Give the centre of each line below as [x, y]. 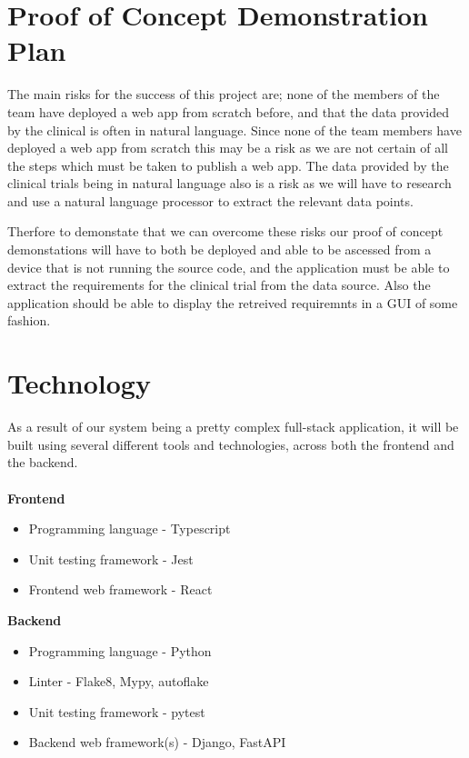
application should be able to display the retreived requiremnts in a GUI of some [233, 302]
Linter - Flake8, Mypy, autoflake [119, 681]
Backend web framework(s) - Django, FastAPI [157, 742]
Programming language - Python [120, 650]
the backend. [43, 462]
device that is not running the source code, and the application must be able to [229, 267]
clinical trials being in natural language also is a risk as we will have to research [230, 183]
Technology [79, 383]
